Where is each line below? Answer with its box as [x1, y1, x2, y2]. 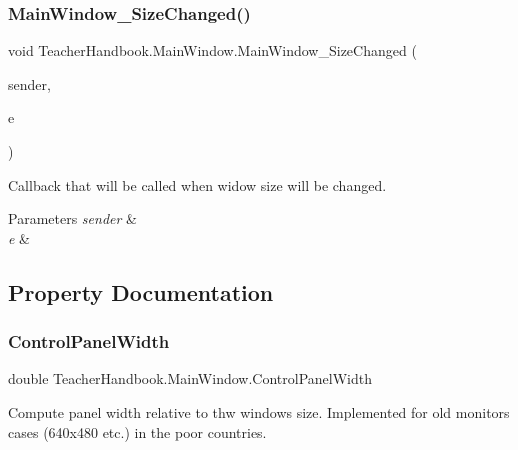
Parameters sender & [8, 208, 137, 229]
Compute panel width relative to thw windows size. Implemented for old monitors [8, 401, 510, 422]
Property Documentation [8, 276, 274, 307]
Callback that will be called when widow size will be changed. [8, 174, 387, 195]
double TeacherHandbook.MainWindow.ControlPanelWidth [8, 368, 372, 389]
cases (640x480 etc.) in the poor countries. [8, 421, 267, 442]
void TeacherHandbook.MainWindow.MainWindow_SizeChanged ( [8, 40, 417, 61]
